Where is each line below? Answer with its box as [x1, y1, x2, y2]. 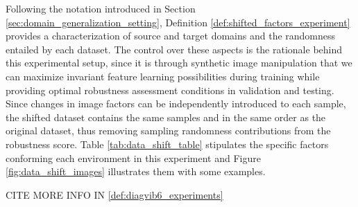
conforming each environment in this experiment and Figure [6, 150, 261, 165]
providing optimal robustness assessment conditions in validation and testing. [6, 82, 334, 97]
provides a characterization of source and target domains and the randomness [6, 28, 336, 43]
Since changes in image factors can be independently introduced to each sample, [6, 96, 346, 111]
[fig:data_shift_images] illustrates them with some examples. [6, 164, 266, 179]
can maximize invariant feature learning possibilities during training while [6, 69, 320, 83]
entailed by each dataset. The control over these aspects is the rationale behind [6, 42, 343, 56]
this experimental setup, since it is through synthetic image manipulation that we [6, 55, 352, 70]
